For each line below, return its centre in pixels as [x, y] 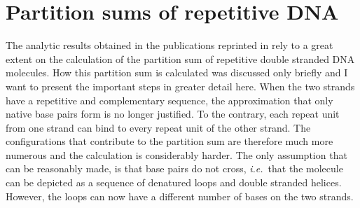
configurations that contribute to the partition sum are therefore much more [169, 141]
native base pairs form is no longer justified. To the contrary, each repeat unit [173, 114]
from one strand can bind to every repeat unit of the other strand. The [158, 127]
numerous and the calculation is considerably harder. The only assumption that [176, 154]
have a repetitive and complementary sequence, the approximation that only [169, 100]
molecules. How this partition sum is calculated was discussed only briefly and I [177, 72]
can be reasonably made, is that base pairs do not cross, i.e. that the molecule [174, 168]
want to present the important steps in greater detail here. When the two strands [180, 86]
